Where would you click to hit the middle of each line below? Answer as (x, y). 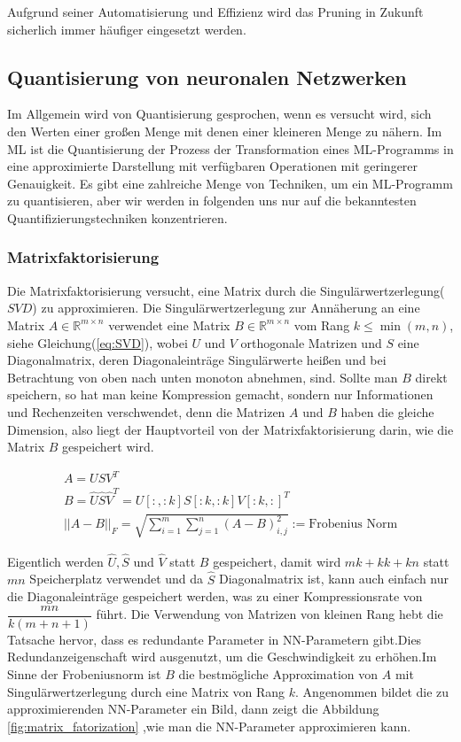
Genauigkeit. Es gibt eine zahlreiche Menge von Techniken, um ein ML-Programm (230, 183)
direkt (431, 377)
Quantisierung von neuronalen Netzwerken (207, 77)
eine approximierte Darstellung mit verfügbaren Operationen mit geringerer (213, 166)
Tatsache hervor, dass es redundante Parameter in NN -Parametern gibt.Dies (215, 639)
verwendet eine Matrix (169, 325)
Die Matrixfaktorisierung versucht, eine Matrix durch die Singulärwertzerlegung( (226, 290)
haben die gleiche (387, 411)
